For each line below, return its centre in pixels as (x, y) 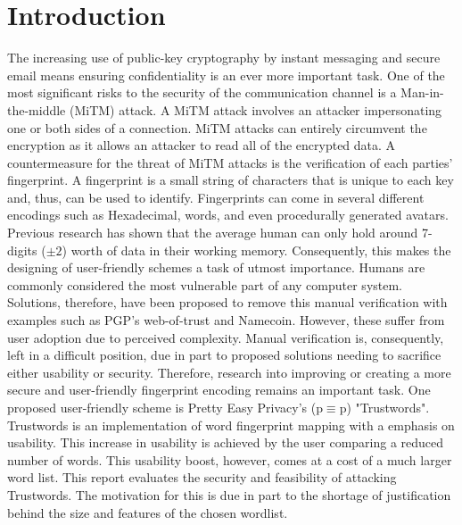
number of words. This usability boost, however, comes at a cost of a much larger (230, 459)
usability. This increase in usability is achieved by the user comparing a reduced (226, 442)
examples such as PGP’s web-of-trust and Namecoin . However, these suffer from (226, 320)
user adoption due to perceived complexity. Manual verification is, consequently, (226, 337)
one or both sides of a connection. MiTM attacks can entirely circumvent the (217, 127)
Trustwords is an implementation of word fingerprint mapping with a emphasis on (231, 425)
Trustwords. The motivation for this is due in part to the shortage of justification (229, 494)
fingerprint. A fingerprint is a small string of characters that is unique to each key (231, 180)
